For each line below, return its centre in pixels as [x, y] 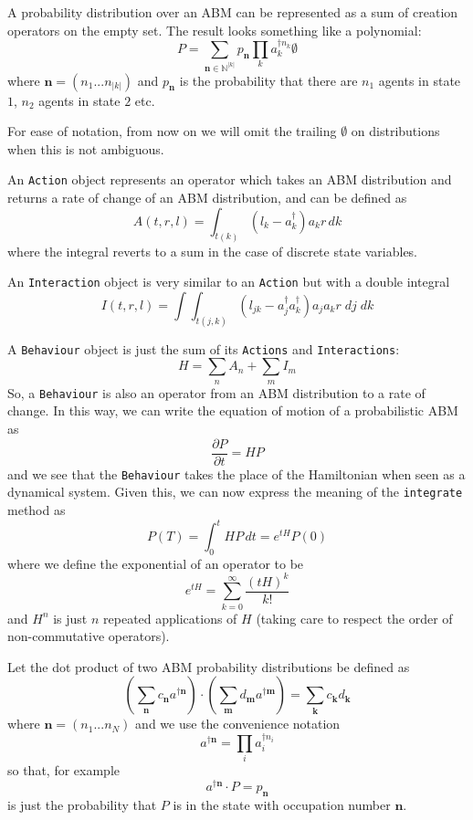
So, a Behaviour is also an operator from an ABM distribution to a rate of [216, 392]
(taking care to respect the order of [354, 618]
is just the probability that [82, 804]
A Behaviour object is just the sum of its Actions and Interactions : [204, 348]
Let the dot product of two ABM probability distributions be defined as [209, 666]
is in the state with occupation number [282, 804]
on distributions [395, 131]
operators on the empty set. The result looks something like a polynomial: [215, 30]
